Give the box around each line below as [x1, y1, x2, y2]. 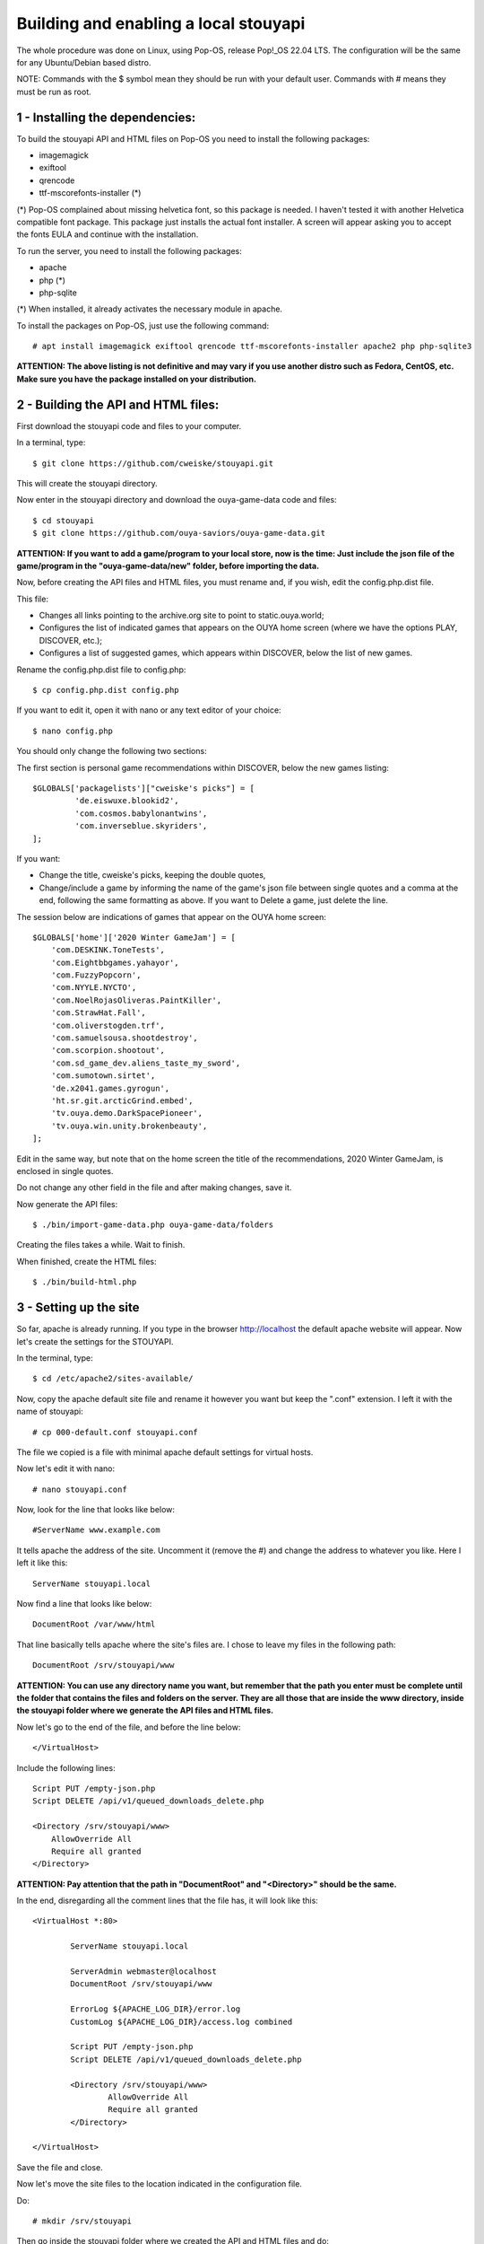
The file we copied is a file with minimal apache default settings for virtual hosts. [16, 1446, 314, 1458]
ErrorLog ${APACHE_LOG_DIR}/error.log [70, 2004, 241, 2014]
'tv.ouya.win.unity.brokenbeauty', [50, 1120, 208, 1131]
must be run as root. [16, 86, 91, 97]
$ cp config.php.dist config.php [32, 685, 179, 696]
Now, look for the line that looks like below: [16, 1504, 175, 1515]
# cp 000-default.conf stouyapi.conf [32, 1427, 199, 1437]
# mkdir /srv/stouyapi [32, 2216, 133, 2226]
